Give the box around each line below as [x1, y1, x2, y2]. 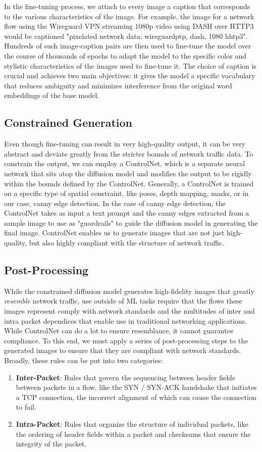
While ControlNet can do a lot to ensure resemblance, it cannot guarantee [4, 325, 234, 336]
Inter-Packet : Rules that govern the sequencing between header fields [16, 372, 235, 382]
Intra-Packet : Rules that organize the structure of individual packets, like [16, 419, 248, 429]
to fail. [16, 401, 36, 412]
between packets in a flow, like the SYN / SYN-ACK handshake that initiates [16, 382, 257, 392]
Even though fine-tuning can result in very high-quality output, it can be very [4, 138, 246, 149]
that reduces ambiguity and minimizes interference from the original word [4, 80, 232, 90]
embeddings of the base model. [4, 90, 99, 101]
